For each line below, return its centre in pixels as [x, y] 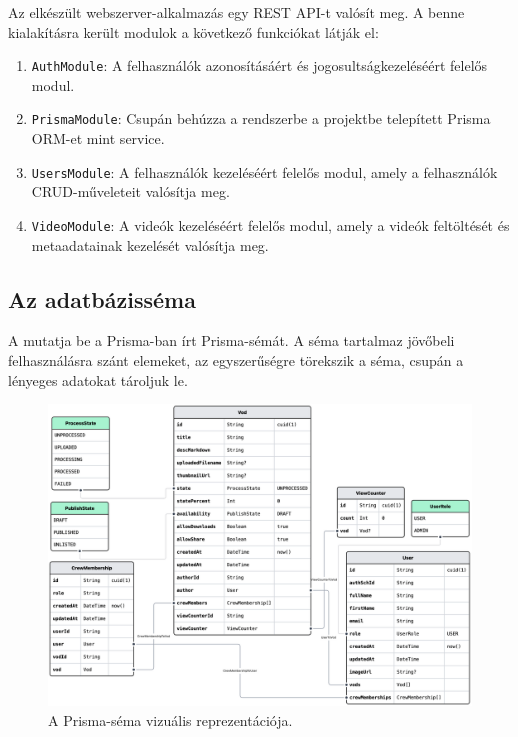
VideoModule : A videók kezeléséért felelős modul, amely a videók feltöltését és [270, 224]
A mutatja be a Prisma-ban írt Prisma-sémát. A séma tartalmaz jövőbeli [231, 340]
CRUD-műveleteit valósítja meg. [130, 191]
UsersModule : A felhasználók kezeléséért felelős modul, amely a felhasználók [264, 171]
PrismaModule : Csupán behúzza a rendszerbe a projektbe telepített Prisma [261, 118]
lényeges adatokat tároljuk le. [98, 379]
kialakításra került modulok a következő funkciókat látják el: [193, 31]
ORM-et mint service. [98, 138]
